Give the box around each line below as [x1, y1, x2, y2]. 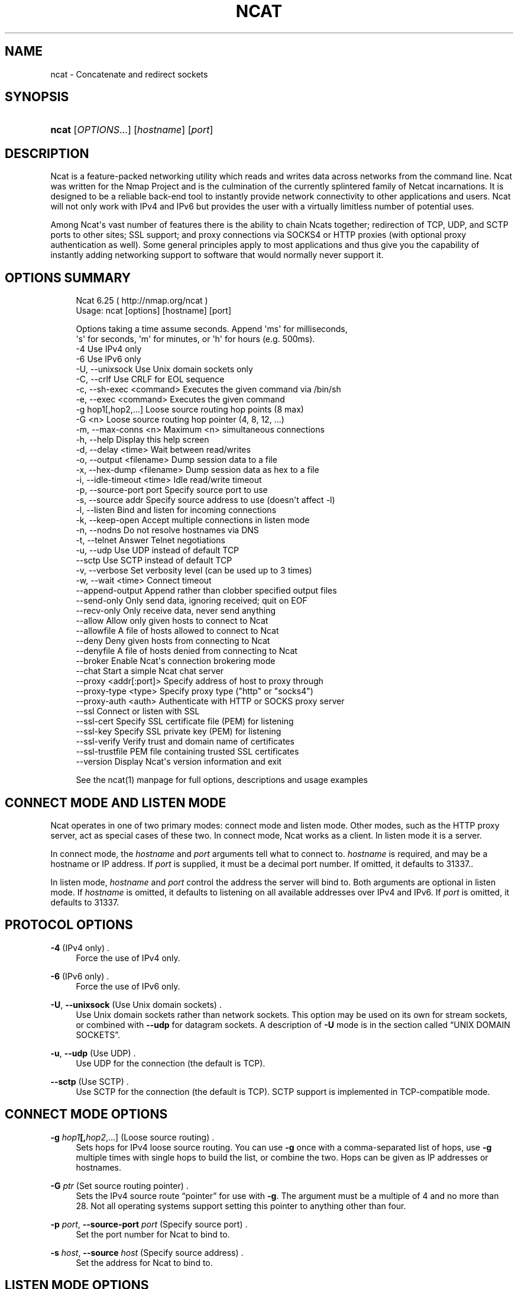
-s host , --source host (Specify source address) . [50, 1247, 244, 1258]
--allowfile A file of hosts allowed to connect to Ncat [76, 626, 279, 636]
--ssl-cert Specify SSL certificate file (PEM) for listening [76, 716, 294, 727]
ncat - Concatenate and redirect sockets [50, 69, 208, 79]
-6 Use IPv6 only [76, 354, 141, 365]
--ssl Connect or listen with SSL [76, 706, 200, 717]
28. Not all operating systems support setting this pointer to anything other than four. [76, 1200, 406, 1211]
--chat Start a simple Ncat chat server [76, 666, 224, 676]
